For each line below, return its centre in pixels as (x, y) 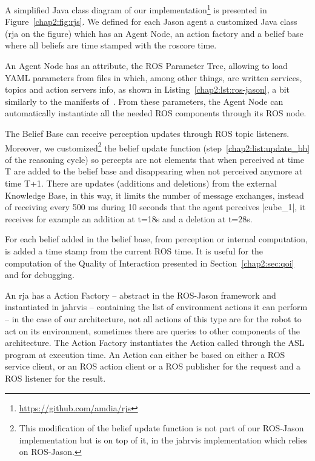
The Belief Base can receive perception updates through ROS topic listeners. (147, 133)
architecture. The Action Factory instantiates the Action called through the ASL (155, 343)
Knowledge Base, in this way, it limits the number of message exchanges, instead (154, 195)
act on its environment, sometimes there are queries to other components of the (153, 330)
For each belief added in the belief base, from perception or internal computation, (156, 239)
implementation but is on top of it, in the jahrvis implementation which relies (163, 439)
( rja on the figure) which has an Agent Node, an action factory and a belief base (154, 33)
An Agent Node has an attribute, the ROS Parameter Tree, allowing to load (146, 66)
